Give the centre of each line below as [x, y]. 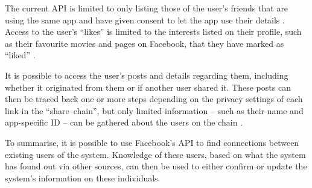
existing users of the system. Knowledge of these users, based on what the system [155, 154]
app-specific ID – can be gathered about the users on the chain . [124, 122]
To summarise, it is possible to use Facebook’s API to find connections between [152, 142]
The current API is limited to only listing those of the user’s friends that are [147, 8]
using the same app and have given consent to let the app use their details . [145, 20]
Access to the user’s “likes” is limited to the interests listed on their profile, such [153, 32]
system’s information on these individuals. [83, 177]
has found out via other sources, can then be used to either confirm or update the [156, 166]
